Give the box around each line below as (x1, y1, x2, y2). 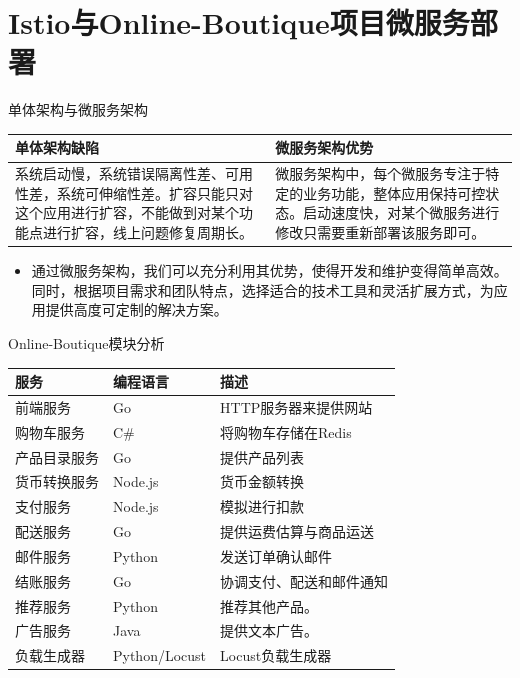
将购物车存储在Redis (220, 421, 352, 442)
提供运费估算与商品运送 (220, 521, 375, 542)
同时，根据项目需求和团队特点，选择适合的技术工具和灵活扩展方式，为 (31, 279, 494, 300)
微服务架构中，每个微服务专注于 (275, 163, 486, 184)
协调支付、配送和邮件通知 (220, 570, 389, 591)
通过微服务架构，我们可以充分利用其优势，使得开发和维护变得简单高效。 (31, 260, 508, 281)
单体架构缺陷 (15, 137, 99, 158)
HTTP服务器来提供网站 (220, 396, 373, 417)
